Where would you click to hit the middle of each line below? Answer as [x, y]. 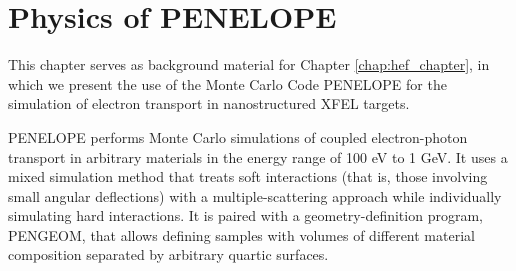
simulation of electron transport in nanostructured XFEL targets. [209, 103]
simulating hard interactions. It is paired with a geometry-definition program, [245, 215]
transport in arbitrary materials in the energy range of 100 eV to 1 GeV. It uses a [258, 156]
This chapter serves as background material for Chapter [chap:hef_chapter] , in [249, 64]
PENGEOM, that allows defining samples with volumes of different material [241, 234]
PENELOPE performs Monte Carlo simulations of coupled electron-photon [238, 136]
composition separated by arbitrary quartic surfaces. [168, 254]
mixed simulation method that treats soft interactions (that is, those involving [248, 176]
